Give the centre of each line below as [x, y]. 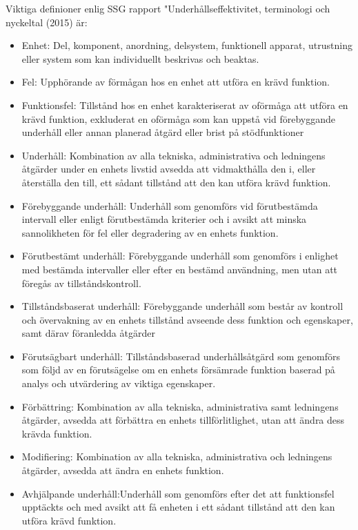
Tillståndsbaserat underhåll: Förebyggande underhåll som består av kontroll [182, 306]
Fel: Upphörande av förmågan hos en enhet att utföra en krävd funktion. [176, 82]
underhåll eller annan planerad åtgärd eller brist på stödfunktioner [163, 132]
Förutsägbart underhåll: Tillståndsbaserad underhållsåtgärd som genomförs [181, 356]
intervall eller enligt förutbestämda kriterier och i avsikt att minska [164, 219]
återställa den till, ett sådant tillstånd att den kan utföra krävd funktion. [176, 182]
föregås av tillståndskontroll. [81, 283]
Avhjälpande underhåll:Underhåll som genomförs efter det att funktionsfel [178, 493]
